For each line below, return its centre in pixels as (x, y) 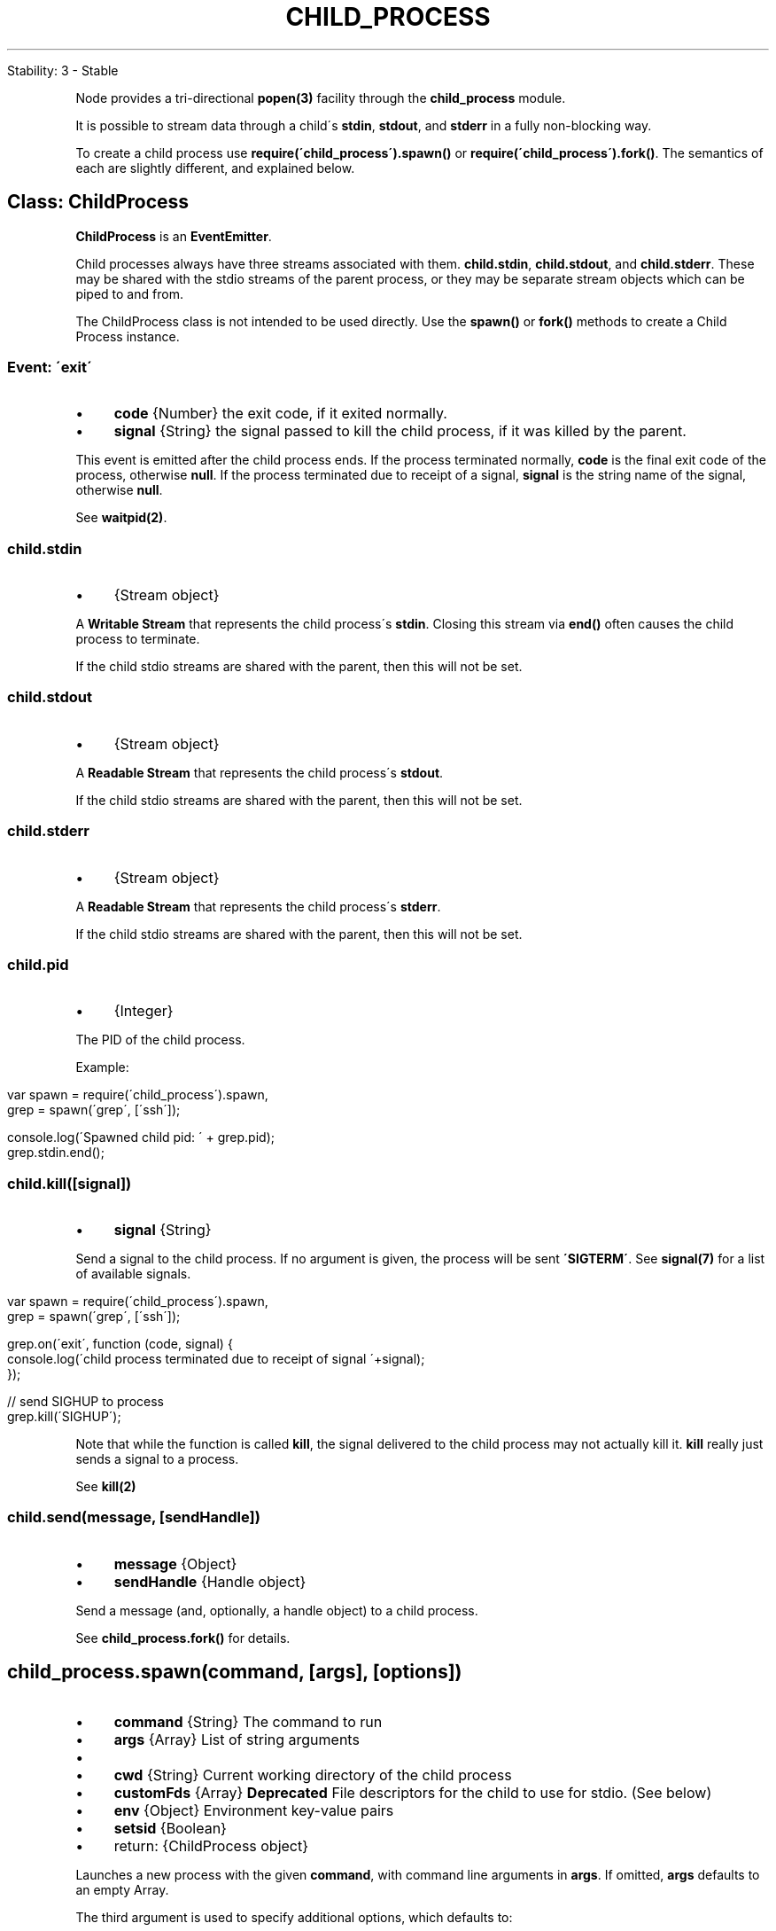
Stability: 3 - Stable (63, 70)
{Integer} (144, 1011)
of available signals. (133, 1274)
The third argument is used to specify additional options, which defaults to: (294, 1917)
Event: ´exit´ (50, 367)
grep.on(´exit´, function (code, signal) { (120, 1344)
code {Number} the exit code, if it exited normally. (280, 414)
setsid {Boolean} (170, 1828)
